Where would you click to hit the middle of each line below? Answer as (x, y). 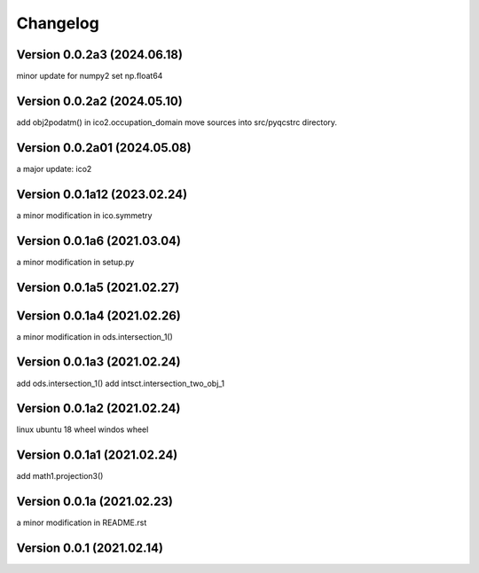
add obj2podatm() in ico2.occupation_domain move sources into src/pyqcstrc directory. (177, 122)
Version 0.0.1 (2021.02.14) (90, 549)
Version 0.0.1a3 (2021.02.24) (98, 362)
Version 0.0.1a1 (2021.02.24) (97, 455)
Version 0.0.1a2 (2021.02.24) (98, 408)
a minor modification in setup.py (75, 262)
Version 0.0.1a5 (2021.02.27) (98, 287)
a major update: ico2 (54, 169)
